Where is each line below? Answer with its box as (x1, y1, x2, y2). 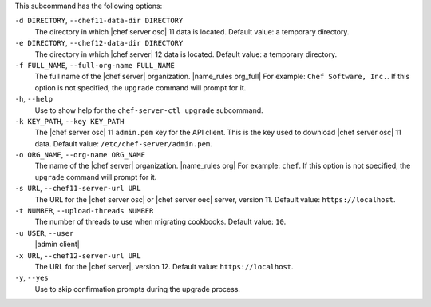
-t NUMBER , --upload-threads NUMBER (14, 206, 154, 216)
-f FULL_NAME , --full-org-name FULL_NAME (14, 60, 175, 70)
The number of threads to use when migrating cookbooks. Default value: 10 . (34, 217, 287, 227)
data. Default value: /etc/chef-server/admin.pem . (34, 138, 213, 148)
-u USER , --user (14, 228, 74, 237)
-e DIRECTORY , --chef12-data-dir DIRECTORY (14, 38, 184, 48)
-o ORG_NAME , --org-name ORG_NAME (14, 150, 145, 160)
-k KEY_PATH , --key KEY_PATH (14, 116, 125, 126)
